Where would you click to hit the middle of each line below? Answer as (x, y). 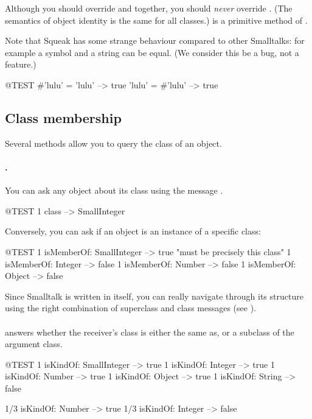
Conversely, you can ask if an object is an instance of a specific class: (133, 231)
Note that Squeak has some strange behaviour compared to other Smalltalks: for (155, 40)
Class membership (63, 117)
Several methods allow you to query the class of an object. (113, 143)
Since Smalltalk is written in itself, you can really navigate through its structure (154, 296)
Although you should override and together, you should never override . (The (149, 8)
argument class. (34, 344)
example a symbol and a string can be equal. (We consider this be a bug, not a (152, 52)
